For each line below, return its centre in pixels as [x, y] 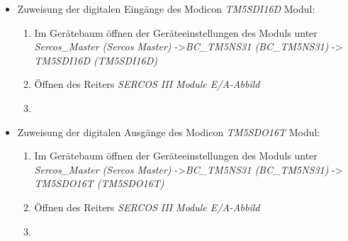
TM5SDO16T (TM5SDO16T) [99, 183]
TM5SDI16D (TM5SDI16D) [96, 60]
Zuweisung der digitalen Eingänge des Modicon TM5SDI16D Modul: [166, 9]
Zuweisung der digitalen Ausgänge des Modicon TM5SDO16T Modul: [169, 131]
